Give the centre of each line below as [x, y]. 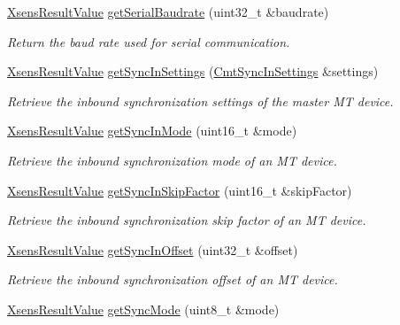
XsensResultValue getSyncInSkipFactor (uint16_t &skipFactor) [180, 190]
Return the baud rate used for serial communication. [149, 41]
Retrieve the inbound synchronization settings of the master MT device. [200, 101]
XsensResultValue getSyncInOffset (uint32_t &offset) [153, 249]
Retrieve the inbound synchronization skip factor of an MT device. [187, 220]
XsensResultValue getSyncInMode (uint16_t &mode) [152, 131]
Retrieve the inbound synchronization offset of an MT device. [173, 279]
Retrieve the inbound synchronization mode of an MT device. [172, 160]
